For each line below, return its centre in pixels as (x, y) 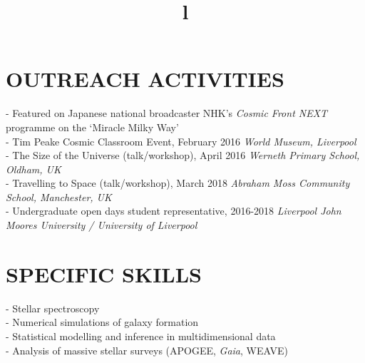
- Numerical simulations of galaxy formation (102, 322)
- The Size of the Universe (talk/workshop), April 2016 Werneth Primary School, (183, 155)
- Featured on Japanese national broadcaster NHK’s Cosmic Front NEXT (167, 113)
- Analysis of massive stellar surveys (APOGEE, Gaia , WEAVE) (147, 350)
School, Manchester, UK (59, 196)
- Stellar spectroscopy (53, 308)
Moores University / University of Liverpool (102, 225)
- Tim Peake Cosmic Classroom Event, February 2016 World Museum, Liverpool (181, 141)
